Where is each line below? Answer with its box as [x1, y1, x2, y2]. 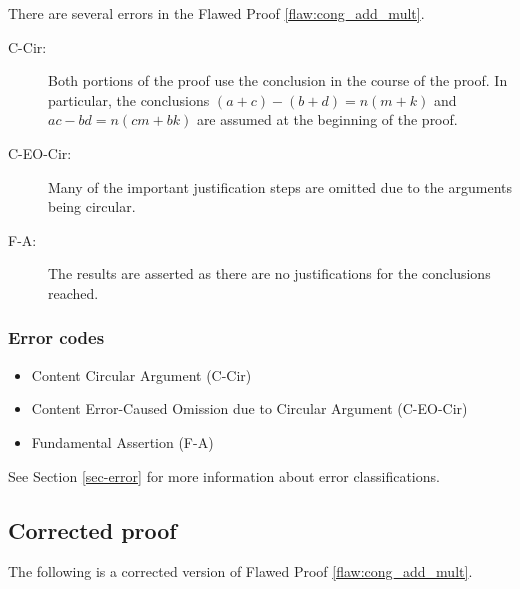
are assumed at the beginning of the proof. [196, 109, 458, 130]
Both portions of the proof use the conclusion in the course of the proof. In [48, 70, 508, 91]
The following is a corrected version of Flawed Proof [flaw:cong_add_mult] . [8, 561, 473, 582]
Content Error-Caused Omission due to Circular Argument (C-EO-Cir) [31, 398, 468, 419]
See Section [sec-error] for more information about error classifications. [8, 465, 440, 486]
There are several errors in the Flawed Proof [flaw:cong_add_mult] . [8, 3, 425, 23]
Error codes [8, 325, 105, 350]
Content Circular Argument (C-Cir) [31, 364, 252, 385]
